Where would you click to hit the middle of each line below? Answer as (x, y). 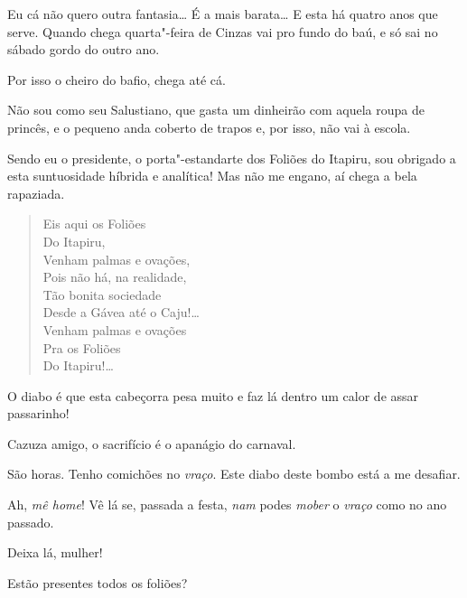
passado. (31, 522)
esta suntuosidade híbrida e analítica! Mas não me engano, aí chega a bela (212, 176)
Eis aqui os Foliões (94, 224)
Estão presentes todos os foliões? (98, 582)
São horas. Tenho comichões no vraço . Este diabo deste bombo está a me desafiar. (234, 474)
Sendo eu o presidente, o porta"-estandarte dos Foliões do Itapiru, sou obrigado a (232, 158)
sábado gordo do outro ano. (84, 49)
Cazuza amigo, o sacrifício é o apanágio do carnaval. (152, 443)
